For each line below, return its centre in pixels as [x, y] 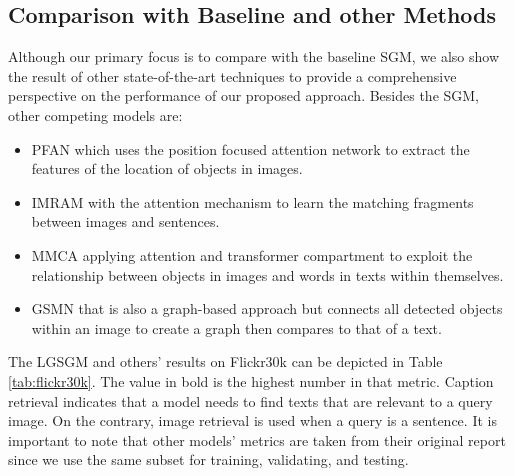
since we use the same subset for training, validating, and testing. [208, 459]
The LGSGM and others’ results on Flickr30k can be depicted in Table [225, 361]
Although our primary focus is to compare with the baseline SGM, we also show [254, 56]
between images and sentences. [125, 221]
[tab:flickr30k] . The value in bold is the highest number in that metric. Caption [251, 380]
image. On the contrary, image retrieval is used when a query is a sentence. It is [252, 420]
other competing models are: [95, 114]
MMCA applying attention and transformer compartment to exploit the [252, 254]
